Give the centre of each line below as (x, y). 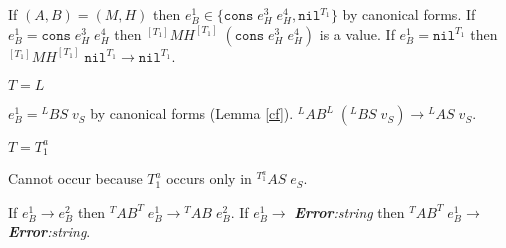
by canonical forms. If (409, 14)
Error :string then (349, 211)
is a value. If (357, 33)
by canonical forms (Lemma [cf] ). (192, 113)
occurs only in (209, 178)
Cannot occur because (75, 178)
